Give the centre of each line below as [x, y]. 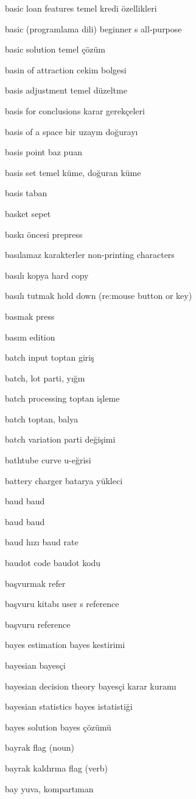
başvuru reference [38, 624]
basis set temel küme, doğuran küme [73, 172]
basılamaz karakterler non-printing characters [90, 255]
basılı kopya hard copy [47, 275]
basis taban [26, 193]
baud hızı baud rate [42, 542]
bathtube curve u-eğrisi [48, 460]
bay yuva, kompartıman [49, 788]
